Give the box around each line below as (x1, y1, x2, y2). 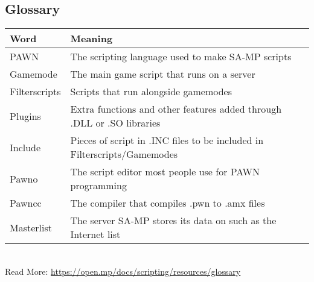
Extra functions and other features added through (70, 102, 282, 116)
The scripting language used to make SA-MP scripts (70, 49, 292, 64)
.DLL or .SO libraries (70, 116, 161, 130)
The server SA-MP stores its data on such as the (70, 213, 277, 228)
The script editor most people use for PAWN (70, 164, 260, 179)
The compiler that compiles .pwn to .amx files (70, 196, 265, 210)
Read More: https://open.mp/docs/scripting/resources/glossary (5, 265, 241, 277)
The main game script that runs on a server (70, 67, 255, 81)
